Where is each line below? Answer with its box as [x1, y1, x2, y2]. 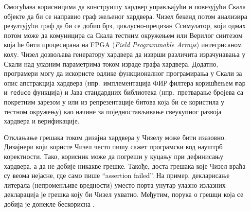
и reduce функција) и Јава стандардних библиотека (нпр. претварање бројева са [4, 87, 243, 97]
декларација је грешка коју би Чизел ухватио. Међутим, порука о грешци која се [4, 189, 244, 199]
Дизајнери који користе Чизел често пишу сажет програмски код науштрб [4, 141, 223, 152]
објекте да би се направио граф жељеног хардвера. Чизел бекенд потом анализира [4, 11, 247, 21]
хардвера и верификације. [4, 116, 80, 126]
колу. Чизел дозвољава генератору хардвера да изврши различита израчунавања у [4, 49, 246, 59]
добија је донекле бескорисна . [4, 199, 95, 209]
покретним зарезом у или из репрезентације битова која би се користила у [4, 97, 225, 107]
